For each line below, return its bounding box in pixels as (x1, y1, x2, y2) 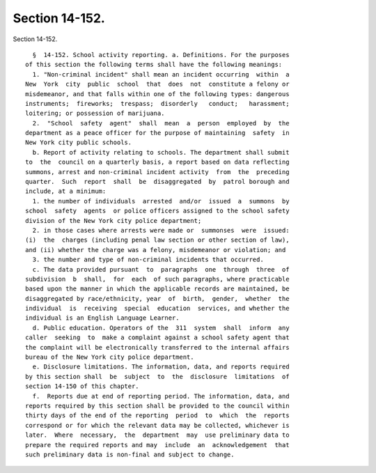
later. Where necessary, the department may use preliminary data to (25, 431, 290, 439)
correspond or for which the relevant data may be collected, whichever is (25, 421, 290, 429)
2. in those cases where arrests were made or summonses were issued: (32, 226, 290, 234)
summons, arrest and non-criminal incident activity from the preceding (25, 168, 290, 176)
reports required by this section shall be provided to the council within (25, 402, 290, 410)
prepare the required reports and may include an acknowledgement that (25, 441, 290, 449)
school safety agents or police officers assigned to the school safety (25, 207, 290, 215)
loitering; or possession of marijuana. (25, 109, 165, 118)
